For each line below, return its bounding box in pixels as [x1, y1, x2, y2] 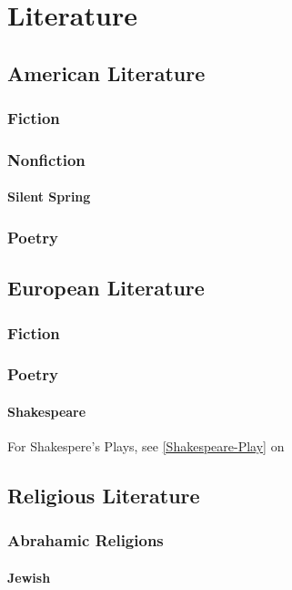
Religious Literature [7, 481, 200, 510]
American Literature [7, 58, 206, 87]
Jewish [7, 567, 51, 586]
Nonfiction [7, 148, 86, 171]
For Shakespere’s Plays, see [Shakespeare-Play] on [7, 437, 285, 456]
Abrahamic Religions [7, 529, 164, 552]
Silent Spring [7, 187, 91, 206]
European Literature [7, 274, 205, 302]
